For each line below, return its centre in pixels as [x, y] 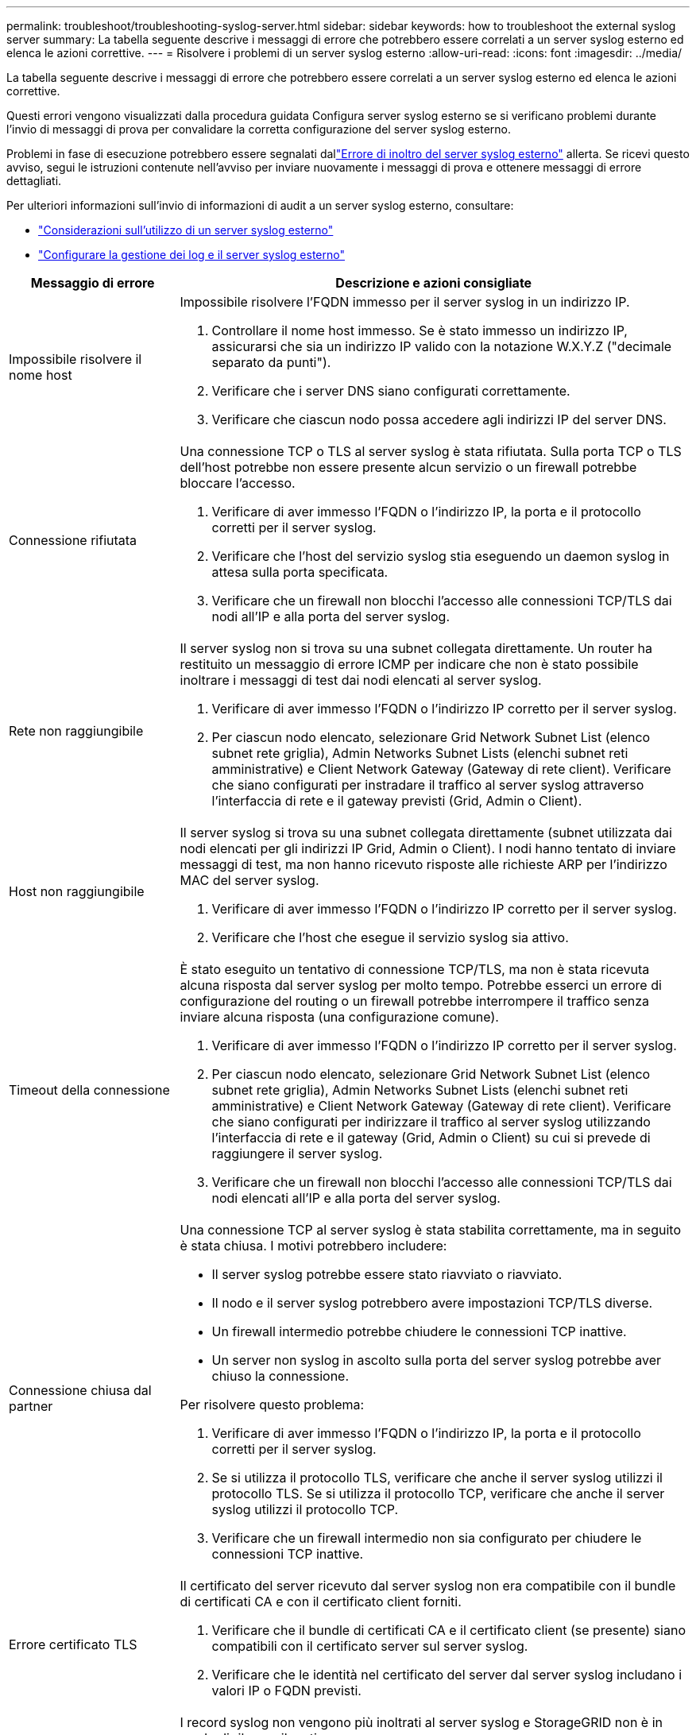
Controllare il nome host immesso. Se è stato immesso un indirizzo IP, [420, 330]
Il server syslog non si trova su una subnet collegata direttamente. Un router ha [416, 648]
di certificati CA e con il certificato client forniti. [321, 1602]
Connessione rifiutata [73, 540]
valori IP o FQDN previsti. [286, 1691]
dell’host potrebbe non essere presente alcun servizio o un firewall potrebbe [408, 467]
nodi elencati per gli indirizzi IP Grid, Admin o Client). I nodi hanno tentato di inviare [428, 848]
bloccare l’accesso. [238, 483]
